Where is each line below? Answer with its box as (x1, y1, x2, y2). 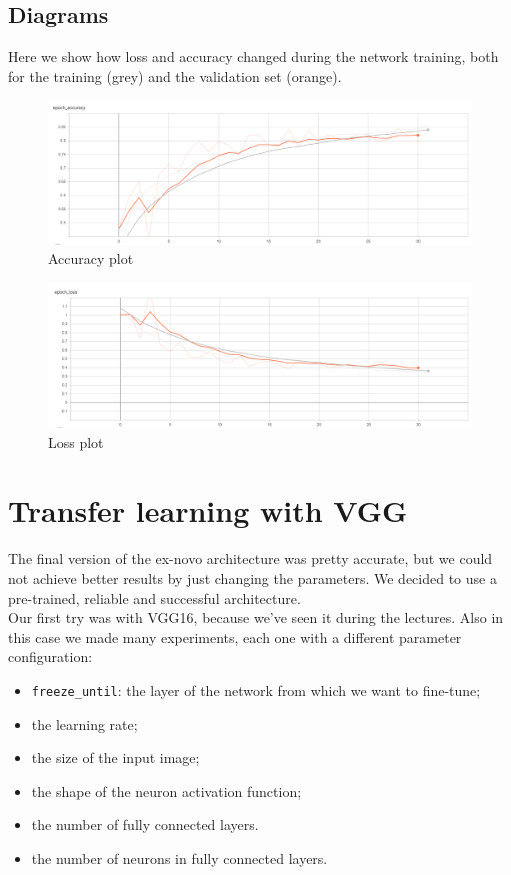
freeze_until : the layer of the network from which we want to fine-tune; (31, 679, 481, 700)
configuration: (8, 646, 93, 667)
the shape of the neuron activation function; (31, 780, 302, 801)
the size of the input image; (31, 747, 200, 768)
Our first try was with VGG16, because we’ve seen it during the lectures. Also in (8, 607, 504, 628)
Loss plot (48, 431, 104, 452)
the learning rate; (31, 713, 138, 734)
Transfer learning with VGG (8, 490, 408, 531)
